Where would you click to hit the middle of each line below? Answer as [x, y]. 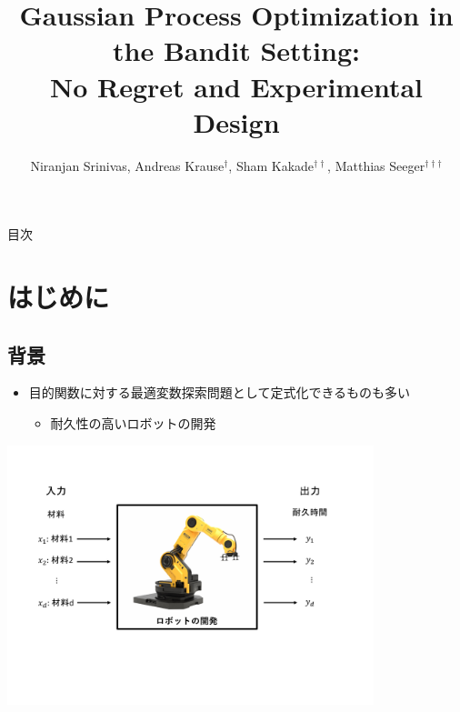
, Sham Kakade [271, 165]
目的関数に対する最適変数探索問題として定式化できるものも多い [220, 392]
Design [236, 121]
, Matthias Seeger [376, 165]
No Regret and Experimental [236, 86]
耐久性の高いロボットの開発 [133, 423]
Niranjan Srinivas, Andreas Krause [127, 165]
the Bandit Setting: [236, 50]
